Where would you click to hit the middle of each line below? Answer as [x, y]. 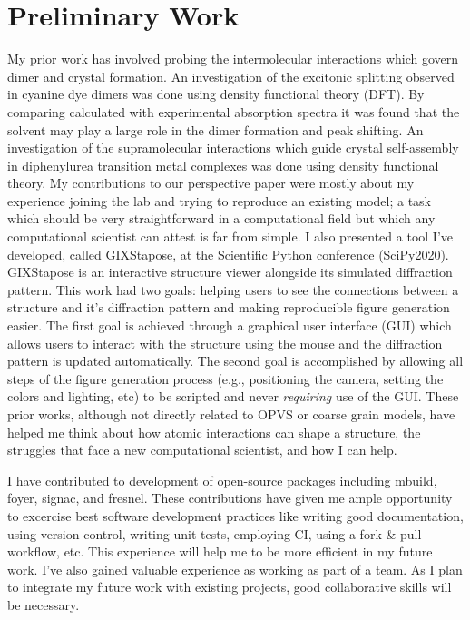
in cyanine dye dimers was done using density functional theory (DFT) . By [216, 94]
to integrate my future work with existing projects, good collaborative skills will [230, 587]
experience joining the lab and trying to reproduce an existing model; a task [220, 200]
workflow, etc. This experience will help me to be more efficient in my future [220, 551]
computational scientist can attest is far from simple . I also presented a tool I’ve [230, 236]
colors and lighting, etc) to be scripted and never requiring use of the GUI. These [233, 396]
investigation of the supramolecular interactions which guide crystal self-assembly [233, 148]
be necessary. [44, 604]
